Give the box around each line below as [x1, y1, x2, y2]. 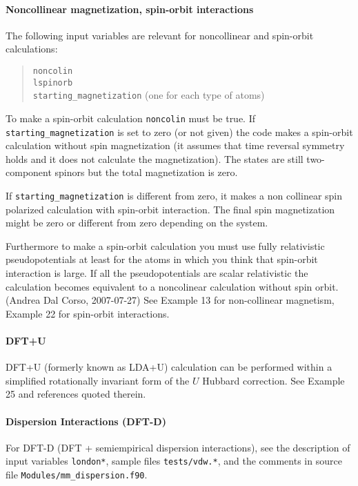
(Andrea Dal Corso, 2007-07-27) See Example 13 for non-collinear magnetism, [6, 293, 335, 307]
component [6, 165, 52, 179]
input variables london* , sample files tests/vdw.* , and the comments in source [6, 454, 342, 468]
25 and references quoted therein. [6, 387, 146, 401]
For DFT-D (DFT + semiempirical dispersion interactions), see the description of [6, 440, 350, 454]
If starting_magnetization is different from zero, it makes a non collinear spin [6, 188, 343, 203]
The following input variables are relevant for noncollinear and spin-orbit [6, 28, 314, 42]
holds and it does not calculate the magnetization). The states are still [6, 151, 304, 166]
